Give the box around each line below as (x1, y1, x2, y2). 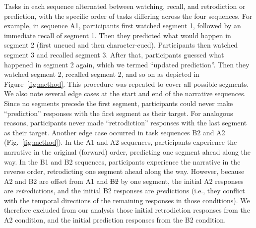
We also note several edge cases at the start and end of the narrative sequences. (4, 88, 246, 99)
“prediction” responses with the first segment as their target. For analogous (4, 108, 233, 118)
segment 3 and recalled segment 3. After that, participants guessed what (4, 49, 224, 59)
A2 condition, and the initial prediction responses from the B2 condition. (4, 215, 226, 225)
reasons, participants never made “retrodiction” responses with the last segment (4, 117, 247, 128)
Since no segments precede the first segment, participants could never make (4, 98, 233, 108)
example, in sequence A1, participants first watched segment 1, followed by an (4, 20, 241, 31)
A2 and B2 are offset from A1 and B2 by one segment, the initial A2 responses (4, 175, 244, 186)
